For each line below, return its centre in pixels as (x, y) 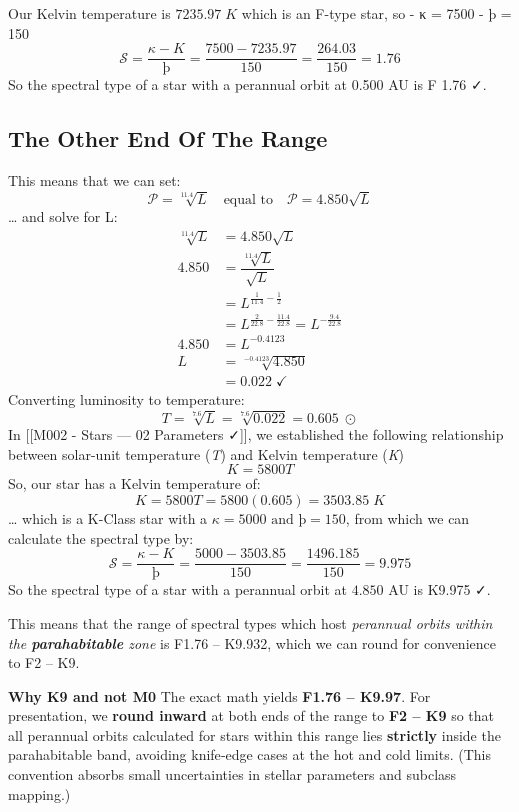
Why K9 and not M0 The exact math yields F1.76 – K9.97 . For (219, 695)
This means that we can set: (94, 180)
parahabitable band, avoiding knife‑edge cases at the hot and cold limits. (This (249, 754)
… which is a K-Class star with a (108, 518)
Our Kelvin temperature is (89, 13)
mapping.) (39, 793)
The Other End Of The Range (168, 138)
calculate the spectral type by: (101, 537)
